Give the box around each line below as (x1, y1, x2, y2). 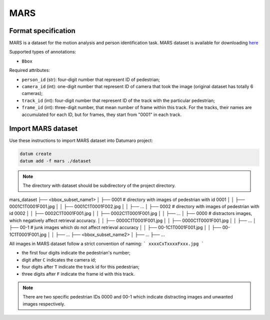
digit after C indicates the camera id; (21, 256, 96, 262)
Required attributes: (9, 67, 50, 73)
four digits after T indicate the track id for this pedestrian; (21, 264, 140, 270)
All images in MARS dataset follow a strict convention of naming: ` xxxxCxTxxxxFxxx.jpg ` (9, 240, 204, 246)
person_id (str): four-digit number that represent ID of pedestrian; (21, 76, 160, 82)
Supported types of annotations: (9, 49, 76, 55)
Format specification (9, 26, 76, 35)
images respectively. (22, 300, 65, 307)
